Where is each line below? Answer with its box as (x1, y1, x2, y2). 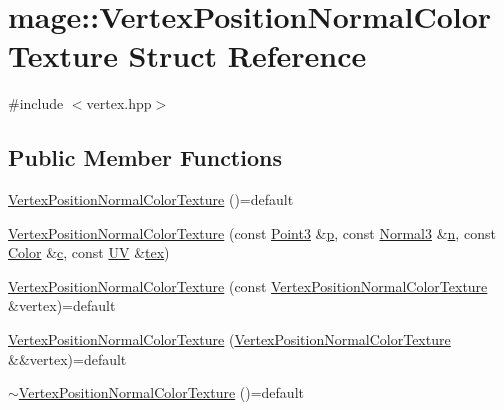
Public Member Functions (8, 142, 282, 173)
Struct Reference (128, 35, 367, 76)
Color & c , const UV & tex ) (8, 242, 170, 263)
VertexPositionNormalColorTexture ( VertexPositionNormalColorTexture (8, 329, 451, 350)
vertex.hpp (86, 93, 152, 114)
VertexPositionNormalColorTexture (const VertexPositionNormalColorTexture (8, 275, 488, 296)
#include (8, 93, 64, 114)
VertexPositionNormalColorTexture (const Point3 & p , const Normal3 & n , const (8, 222, 496, 243)
